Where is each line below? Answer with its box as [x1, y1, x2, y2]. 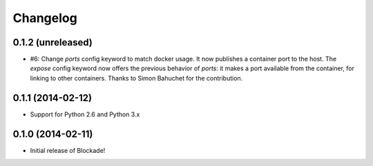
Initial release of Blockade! [30, 146, 106, 154]
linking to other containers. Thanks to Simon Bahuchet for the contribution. [30, 74, 243, 82]
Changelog [12, 10, 77, 25]
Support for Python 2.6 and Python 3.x [30, 110, 140, 118]
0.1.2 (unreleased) [12, 37, 93, 48]
